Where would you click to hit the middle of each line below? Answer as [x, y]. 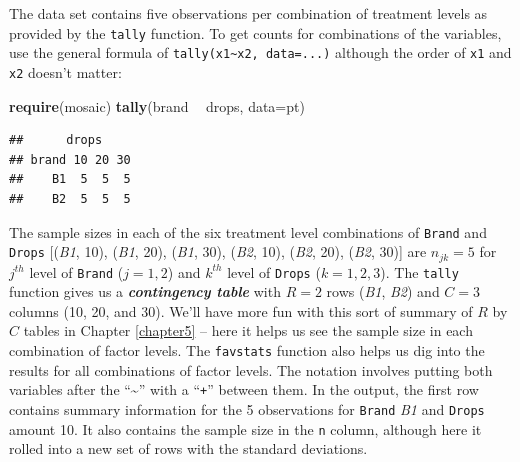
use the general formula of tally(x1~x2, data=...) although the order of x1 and [260, 52]
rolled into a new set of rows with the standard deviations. [188, 448]
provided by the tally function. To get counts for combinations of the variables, [255, 32]
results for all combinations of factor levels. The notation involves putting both [251, 369]
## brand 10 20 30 [70, 159]
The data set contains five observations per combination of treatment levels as [248, 13]
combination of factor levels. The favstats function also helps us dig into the [247, 350]
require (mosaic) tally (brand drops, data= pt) [157, 105]
